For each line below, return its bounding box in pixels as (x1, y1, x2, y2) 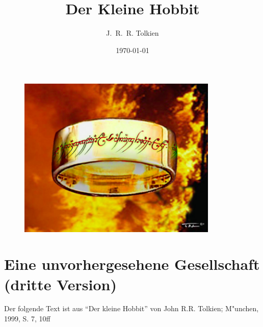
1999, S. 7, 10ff (4, 313, 50, 324)
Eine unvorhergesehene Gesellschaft (4, 254, 260, 274)
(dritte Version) (4, 273, 117, 294)
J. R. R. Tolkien (106, 28, 159, 38)
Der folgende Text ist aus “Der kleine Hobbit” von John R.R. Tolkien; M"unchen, (4, 303, 259, 314)
